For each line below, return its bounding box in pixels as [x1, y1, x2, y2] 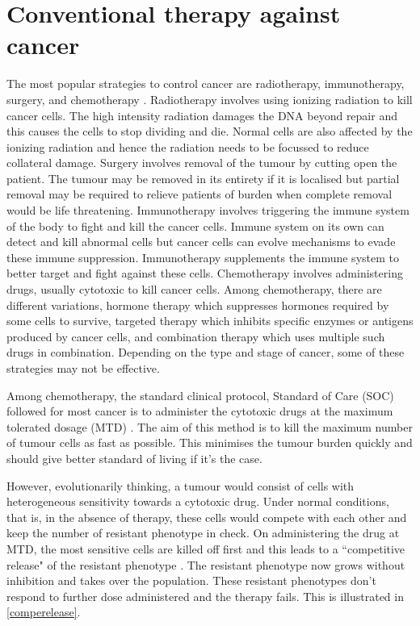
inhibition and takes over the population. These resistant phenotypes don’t [6, 572, 376, 589]
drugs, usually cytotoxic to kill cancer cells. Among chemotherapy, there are [6, 281, 382, 298]
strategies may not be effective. [6, 360, 160, 376]
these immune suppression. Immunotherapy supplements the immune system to [6, 248, 399, 265]
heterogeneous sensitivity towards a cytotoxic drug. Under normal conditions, [6, 493, 389, 510]
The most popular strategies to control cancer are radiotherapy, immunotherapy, [6, 75, 405, 92]
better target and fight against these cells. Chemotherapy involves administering [6, 265, 403, 282]
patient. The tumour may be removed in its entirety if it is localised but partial [6, 169, 400, 186]
